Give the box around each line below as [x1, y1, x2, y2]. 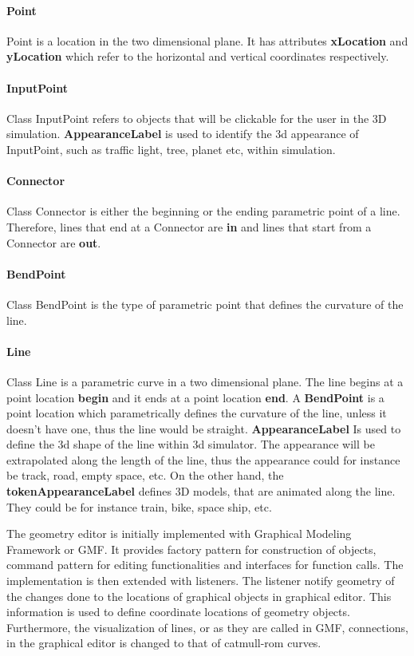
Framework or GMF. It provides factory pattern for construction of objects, [6, 540, 377, 557]
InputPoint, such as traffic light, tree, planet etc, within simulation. [6, 140, 336, 157]
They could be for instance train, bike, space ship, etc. [6, 498, 272, 515]
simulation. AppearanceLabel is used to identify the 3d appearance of [6, 125, 359, 142]
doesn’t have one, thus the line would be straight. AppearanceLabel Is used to [6, 420, 401, 437]
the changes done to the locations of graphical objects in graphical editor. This [6, 587, 392, 604]
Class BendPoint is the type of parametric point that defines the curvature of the [6, 295, 404, 312]
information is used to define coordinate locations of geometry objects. [6, 603, 350, 620]
